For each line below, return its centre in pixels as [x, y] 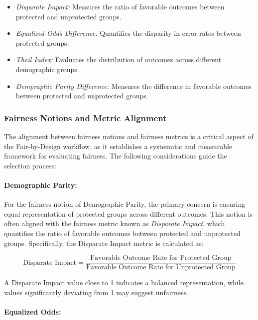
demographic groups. [47, 69]
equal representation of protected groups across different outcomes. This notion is [128, 213]
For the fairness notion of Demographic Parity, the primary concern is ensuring [125, 204]
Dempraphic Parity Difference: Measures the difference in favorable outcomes [133, 86]
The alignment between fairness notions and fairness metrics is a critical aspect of [129, 136]
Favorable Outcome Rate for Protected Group [161, 258]
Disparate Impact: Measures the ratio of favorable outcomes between [120, 6]
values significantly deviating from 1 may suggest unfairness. [96, 292]
